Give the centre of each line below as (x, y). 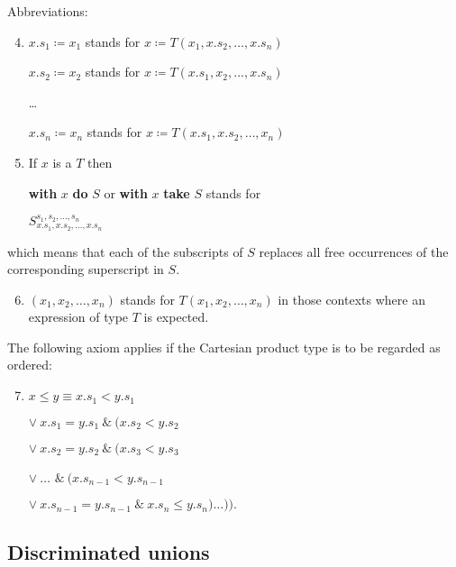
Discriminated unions (109, 551)
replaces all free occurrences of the (354, 251)
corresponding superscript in (86, 269)
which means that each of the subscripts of (125, 251)
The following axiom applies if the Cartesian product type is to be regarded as (224, 347)
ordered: (30, 365)
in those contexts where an (351, 299)
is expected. (176, 317)
